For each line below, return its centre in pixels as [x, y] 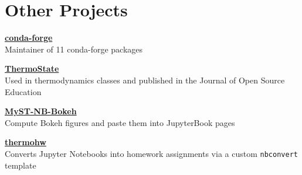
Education [23, 91]
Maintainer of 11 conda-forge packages [74, 49]
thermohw [26, 142]
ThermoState [32, 69]
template [21, 165]
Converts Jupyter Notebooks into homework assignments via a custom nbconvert [151, 153]
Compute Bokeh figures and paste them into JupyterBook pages [120, 122]
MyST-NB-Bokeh [41, 111]
